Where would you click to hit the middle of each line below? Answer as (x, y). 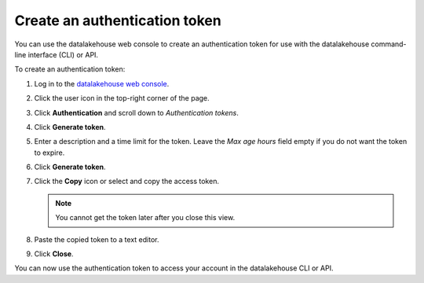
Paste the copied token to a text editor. (97, 239)
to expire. (49, 153)
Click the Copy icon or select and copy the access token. (127, 182)
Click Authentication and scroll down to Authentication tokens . (137, 112)
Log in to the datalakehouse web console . (102, 83)
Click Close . (54, 254)
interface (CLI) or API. (63, 54)
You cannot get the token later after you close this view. (145, 218)
